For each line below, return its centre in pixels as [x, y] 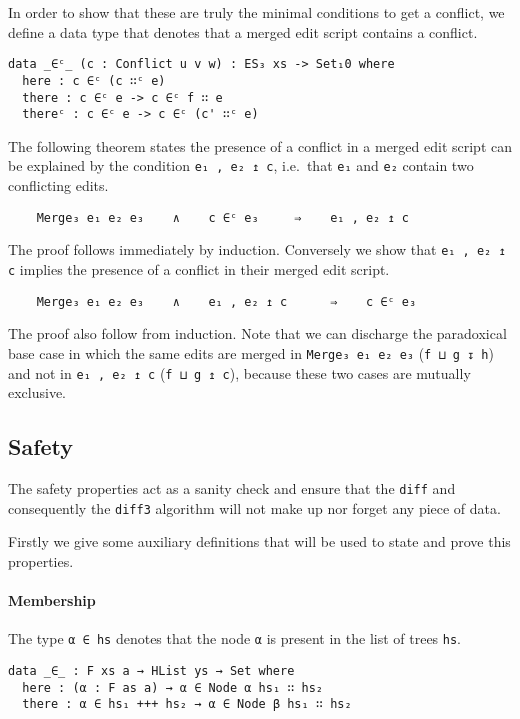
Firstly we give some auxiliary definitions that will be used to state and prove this [259, 541]
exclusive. [37, 392]
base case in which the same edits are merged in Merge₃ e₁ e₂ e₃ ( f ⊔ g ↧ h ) [251, 352]
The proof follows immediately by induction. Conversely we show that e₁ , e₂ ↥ [257, 249]
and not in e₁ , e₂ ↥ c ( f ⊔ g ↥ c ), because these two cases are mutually [239, 372]
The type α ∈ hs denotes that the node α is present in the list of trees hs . [235, 638]
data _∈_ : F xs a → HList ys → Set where [151, 670]
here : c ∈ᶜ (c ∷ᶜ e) [94, 80]
